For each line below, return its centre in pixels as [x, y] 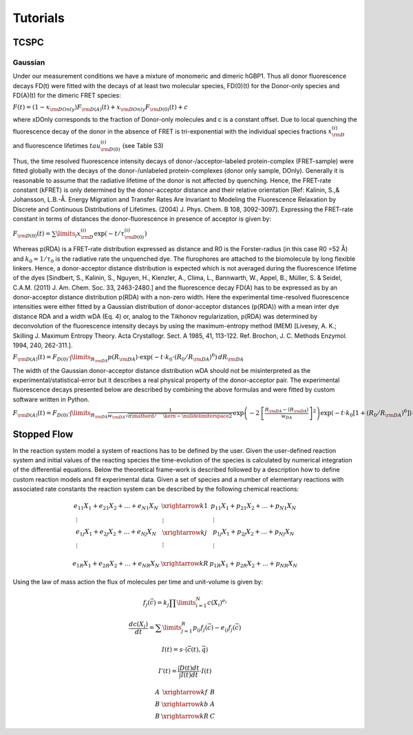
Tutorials [39, 18]
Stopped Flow [43, 434]
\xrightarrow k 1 [184, 506]
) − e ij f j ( [223, 628]
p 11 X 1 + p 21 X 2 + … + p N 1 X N [254, 507]
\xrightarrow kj [184, 533]
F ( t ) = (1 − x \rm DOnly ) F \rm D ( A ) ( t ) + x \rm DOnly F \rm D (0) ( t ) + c [100, 108]
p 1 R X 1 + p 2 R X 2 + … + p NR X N [254, 564]
